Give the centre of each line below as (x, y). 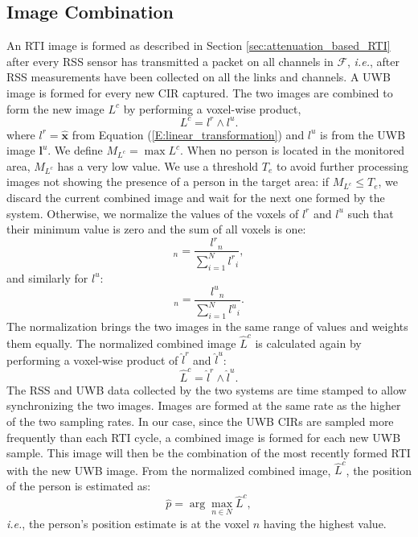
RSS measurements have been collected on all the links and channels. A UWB (199, 77)
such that (371, 213)
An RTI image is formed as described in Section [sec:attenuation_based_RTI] (199, 45)
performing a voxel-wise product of (92, 359)
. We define (75, 150)
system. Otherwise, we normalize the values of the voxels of (153, 213)
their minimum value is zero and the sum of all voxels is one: (156, 229)
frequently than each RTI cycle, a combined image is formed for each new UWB (204, 437)
